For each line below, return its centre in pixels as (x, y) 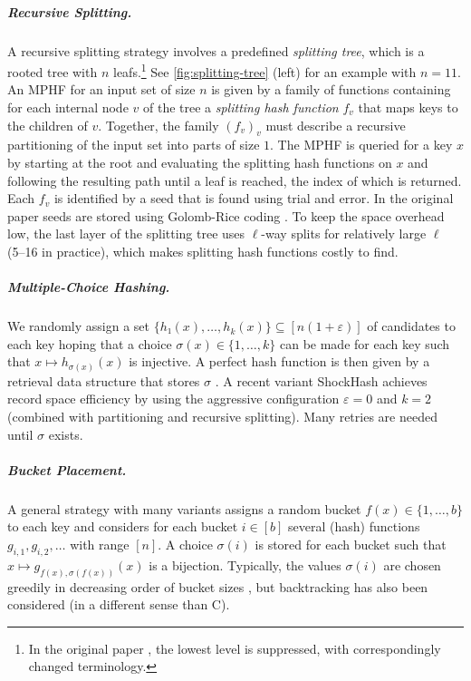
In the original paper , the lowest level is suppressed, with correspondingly (235, 648)
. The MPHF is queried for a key (361, 145)
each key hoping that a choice (90, 343)
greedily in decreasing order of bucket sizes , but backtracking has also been (218, 586)
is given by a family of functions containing (331, 89)
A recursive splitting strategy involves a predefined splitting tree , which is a (216, 50)
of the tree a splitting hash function (240, 107)
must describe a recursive (336, 125)
